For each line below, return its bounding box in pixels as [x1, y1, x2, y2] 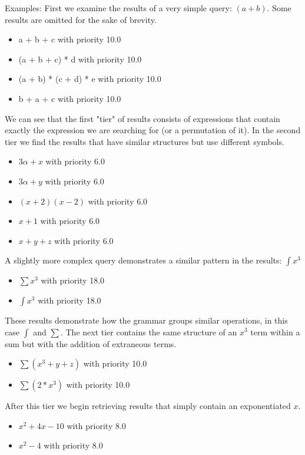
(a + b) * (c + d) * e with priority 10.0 [18, 72, 161, 85]
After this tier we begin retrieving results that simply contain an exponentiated [5, 400, 291, 412]
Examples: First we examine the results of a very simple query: [5, 2, 232, 14]
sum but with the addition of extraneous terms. [5, 337, 177, 350]
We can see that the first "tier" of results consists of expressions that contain [5, 112, 280, 124]
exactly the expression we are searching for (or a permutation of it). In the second [5, 124, 301, 136]
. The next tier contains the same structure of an [60, 325, 237, 338]
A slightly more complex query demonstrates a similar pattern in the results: [5, 254, 282, 266]
